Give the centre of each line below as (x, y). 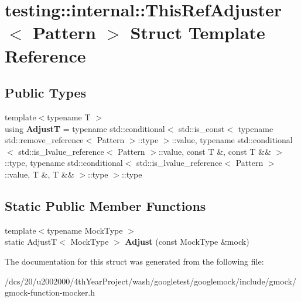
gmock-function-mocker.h (50, 292)
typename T (69, 117)
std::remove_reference (44, 140)
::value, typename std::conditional (232, 140)
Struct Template (198, 32)
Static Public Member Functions (105, 205)
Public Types (46, 93)
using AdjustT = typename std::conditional (85, 128)
